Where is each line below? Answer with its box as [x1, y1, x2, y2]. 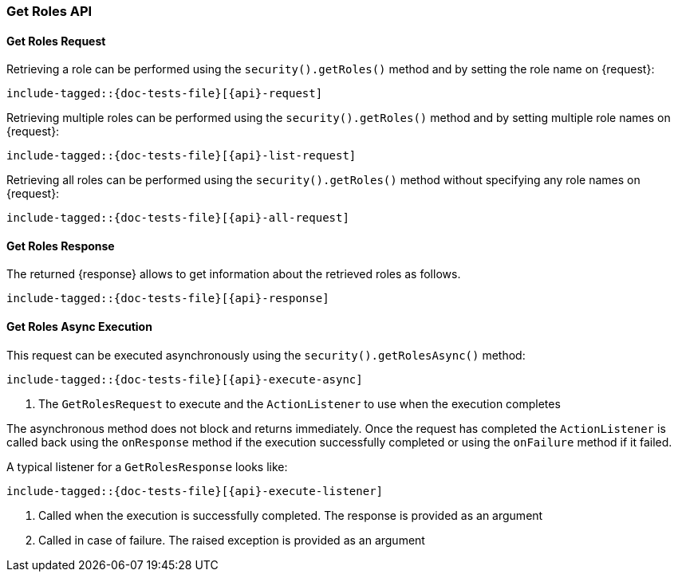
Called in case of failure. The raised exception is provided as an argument [38, 533, 425, 547]
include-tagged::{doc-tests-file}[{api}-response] [6, 292, 329, 305]
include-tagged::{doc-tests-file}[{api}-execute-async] [6, 372, 363, 386]
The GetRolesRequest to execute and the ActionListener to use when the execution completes [38, 396, 561, 411]
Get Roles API [6, 3, 93, 19]
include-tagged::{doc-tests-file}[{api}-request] [6, 87, 323, 100]
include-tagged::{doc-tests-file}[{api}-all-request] [6, 211, 349, 225]
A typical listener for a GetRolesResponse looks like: [6, 459, 288, 474]
